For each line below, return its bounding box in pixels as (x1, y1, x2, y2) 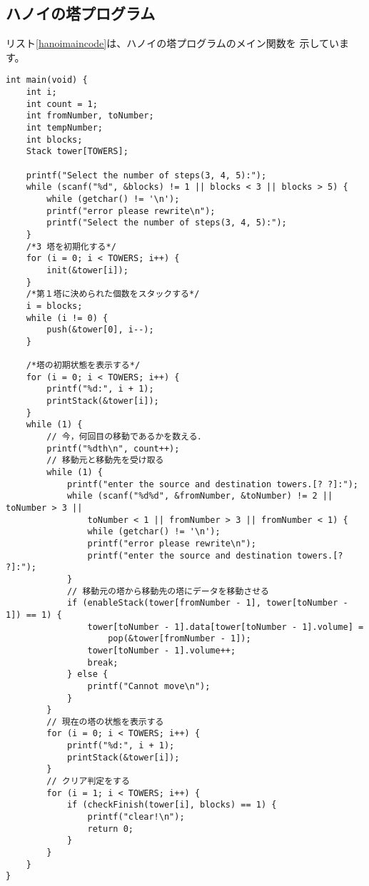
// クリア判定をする (46, 776, 130, 787)
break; (87, 657, 118, 668)
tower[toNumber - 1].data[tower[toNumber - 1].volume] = (87, 621, 364, 632)
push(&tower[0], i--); (46, 325, 154, 335)
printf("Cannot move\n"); (87, 681, 211, 691)
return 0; (87, 823, 133, 834)
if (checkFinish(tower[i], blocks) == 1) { (66, 800, 277, 810)
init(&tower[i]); (46, 265, 128, 275)
